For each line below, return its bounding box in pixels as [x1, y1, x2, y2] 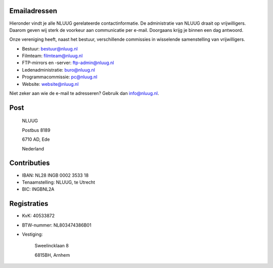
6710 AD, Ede [22, 136, 50, 142]
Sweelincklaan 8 [34, 243, 69, 249]
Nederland [22, 145, 44, 151]
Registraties [9, 199, 49, 208]
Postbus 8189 [22, 127, 51, 133]
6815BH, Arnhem [34, 252, 70, 258]
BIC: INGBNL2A [22, 186, 55, 192]
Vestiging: [22, 231, 43, 237]
